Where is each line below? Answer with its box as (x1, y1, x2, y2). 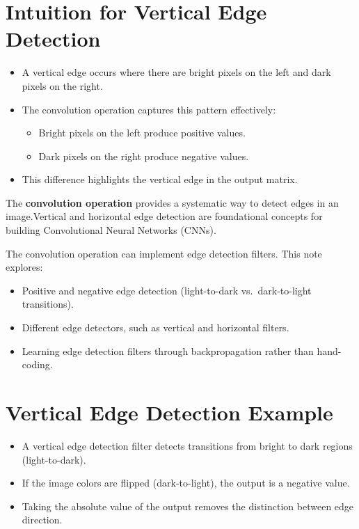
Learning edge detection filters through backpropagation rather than (22, 343, 314, 358)
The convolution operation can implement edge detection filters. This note (6, 246, 322, 260)
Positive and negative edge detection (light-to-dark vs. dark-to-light (22, 283, 312, 297)
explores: (6, 260, 43, 274)
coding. (22, 357, 53, 372)
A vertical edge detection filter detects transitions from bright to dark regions (22, 438, 353, 452)
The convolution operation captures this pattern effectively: (22, 102, 276, 116)
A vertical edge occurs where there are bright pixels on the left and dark (22, 65, 331, 79)
